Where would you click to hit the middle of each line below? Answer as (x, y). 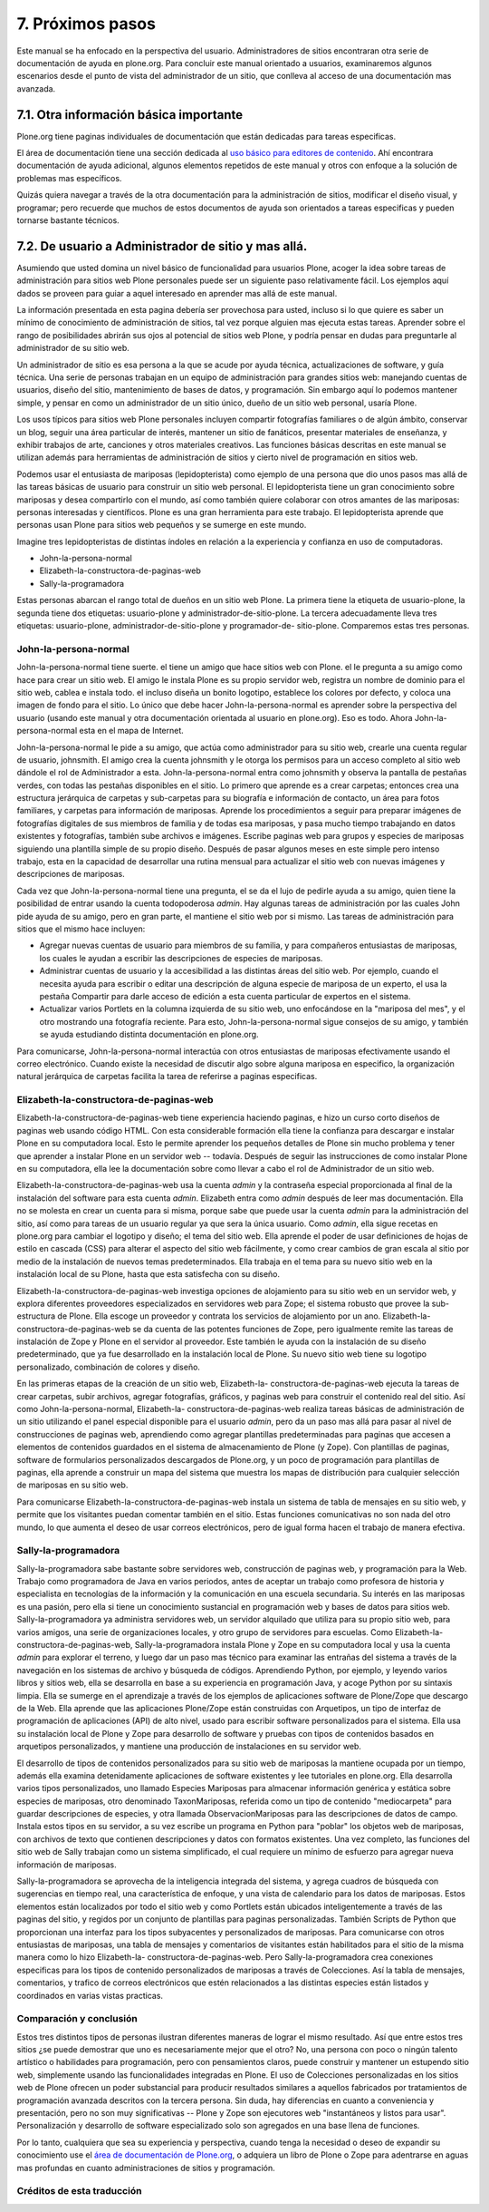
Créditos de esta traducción (79, 2191)
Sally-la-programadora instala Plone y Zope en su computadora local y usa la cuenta (292, 1645)
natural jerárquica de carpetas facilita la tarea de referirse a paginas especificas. (167, 1077)
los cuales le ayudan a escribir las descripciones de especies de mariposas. (181, 958)
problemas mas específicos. (69, 178)
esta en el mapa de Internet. (131, 731)
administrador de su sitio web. (73, 348)
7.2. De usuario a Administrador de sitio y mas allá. (162, 246)
